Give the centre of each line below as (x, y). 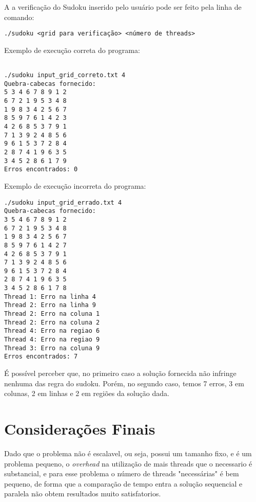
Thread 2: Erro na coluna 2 (52, 322)
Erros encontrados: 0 (41, 169)
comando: (19, 17)
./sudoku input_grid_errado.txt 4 (63, 202)
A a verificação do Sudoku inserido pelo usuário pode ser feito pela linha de (123, 7)
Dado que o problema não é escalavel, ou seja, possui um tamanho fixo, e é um (128, 453)
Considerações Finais (80, 428)
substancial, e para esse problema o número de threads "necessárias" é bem (122, 473)
